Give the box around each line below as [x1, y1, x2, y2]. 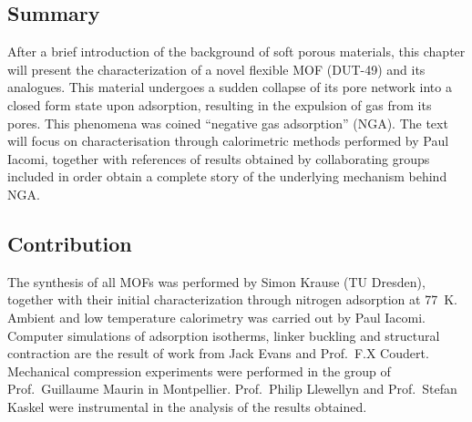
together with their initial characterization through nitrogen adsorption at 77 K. [7, 290, 457, 309]
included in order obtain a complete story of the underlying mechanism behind [7, 167, 447, 186]
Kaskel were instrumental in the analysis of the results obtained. [7, 396, 367, 416]
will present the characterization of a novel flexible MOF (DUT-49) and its [7, 59, 426, 78]
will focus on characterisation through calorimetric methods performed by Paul [7, 131, 449, 150]
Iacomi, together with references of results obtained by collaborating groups [7, 149, 430, 168]
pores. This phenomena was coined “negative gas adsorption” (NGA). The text [7, 113, 448, 132]
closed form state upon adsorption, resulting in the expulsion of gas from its [7, 95, 432, 114]
